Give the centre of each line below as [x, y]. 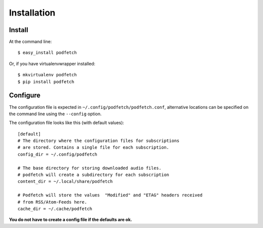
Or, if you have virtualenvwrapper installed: [52, 64]
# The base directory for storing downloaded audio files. [90, 168]
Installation [32, 13]
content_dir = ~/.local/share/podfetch [65, 182]
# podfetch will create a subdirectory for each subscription [94, 175]
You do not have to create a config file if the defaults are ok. [71, 220]
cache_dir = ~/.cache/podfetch [55, 209]
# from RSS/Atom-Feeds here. [52, 202]
